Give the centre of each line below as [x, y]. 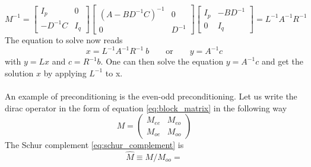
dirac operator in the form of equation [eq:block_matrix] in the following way [146, 107]
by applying [65, 73]
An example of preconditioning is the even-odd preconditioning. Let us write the [151, 96]
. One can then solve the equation [162, 61]
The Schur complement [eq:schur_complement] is [94, 145]
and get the [282, 61]
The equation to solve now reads [64, 40]
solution [19, 73]
